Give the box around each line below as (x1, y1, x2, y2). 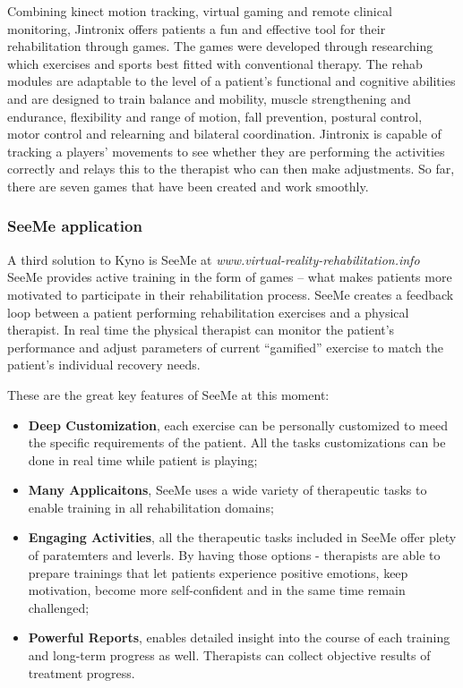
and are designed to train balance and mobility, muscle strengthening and (7, 89, 411, 107)
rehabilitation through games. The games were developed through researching (7, 37, 433, 55)
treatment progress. (28, 663, 135, 682)
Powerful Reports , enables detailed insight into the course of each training (28, 628, 450, 647)
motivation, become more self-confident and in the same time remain (28, 581, 406, 599)
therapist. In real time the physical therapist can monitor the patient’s (7, 320, 395, 339)
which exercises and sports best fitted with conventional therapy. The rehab (7, 54, 423, 72)
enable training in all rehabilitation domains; (28, 497, 274, 516)
